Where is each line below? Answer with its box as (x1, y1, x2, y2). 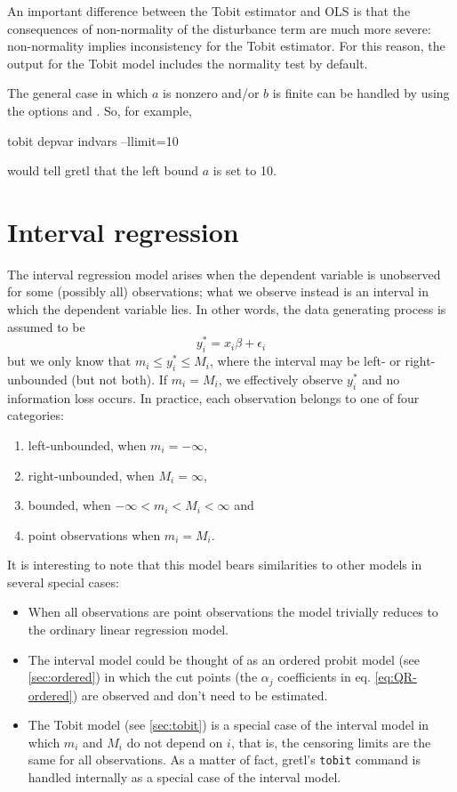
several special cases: (7, 572, 119, 591)
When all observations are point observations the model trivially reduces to (28, 602, 438, 621)
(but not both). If (71, 369, 168, 388)
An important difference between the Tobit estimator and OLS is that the (7, 2, 411, 20)
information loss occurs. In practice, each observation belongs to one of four (7, 388, 420, 407)
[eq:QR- (374, 667, 417, 686)
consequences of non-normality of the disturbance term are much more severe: (7, 19, 431, 37)
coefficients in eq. (277, 667, 371, 686)
